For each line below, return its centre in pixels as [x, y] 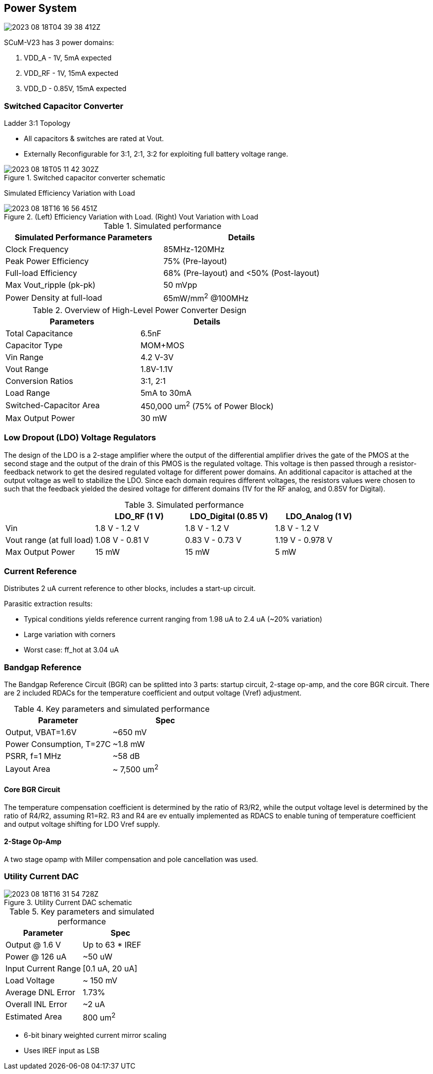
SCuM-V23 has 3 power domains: [59, 43]
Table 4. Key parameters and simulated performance [112, 709]
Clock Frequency [37, 249]
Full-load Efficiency [41, 273]
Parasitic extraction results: [48, 604]
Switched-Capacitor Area [53, 405]
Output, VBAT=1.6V [41, 732]
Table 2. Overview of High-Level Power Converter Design [140, 310]
